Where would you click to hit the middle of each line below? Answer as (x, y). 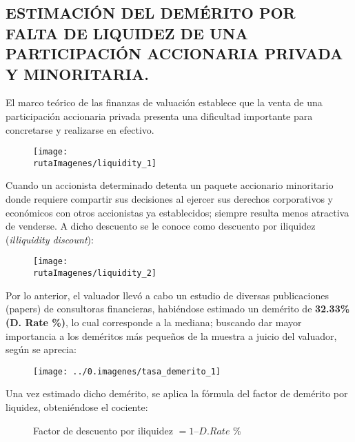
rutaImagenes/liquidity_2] (95, 273)
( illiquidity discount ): (50, 239)
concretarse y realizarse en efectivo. (80, 129)
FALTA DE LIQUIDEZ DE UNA (127, 33)
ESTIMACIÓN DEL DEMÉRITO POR (151, 13)
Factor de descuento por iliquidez (103, 430)
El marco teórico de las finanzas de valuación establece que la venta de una (164, 102)
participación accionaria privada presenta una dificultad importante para (159, 115)
